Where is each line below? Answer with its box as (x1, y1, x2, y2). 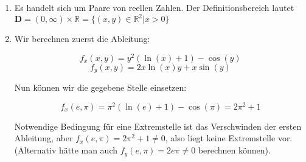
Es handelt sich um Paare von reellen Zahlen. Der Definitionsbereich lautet (14, 1, 294, 13)
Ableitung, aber (14, 132, 73, 144)
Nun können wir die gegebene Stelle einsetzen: (14, 81, 187, 94)
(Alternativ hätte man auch (14, 144, 118, 157)
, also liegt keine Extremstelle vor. (165, 132, 293, 144)
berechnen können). (198, 144, 271, 157)
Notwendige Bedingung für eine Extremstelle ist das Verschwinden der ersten (14, 119, 302, 132)
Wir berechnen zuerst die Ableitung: (14, 32, 150, 45)
